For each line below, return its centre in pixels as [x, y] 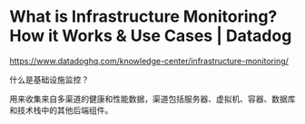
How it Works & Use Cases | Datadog [151, 36]
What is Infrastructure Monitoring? [143, 17]
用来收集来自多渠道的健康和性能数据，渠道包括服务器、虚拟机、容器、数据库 [152, 99]
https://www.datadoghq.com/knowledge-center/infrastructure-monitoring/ [149, 61]
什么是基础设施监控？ [49, 80]
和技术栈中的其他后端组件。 [61, 110]
